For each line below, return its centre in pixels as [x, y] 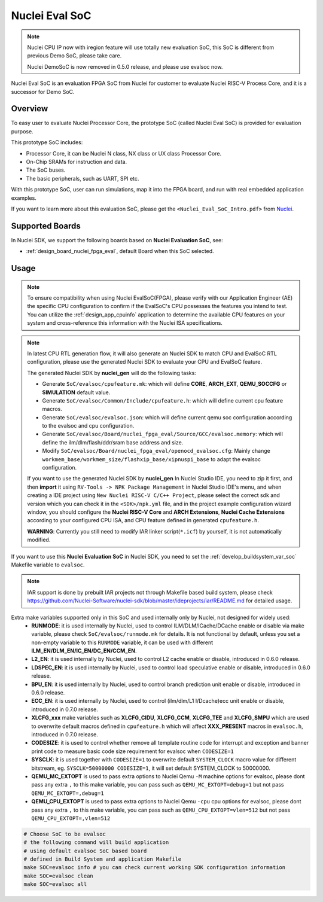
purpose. [22, 131]
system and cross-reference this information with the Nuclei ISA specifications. [125, 323]
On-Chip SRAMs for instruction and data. [77, 161]
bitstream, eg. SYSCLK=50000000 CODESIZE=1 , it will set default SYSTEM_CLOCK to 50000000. [151, 768]
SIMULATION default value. [76, 392]
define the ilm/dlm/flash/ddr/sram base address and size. [113, 442]
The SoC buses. [46, 170]
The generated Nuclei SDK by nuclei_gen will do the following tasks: [112, 373]
